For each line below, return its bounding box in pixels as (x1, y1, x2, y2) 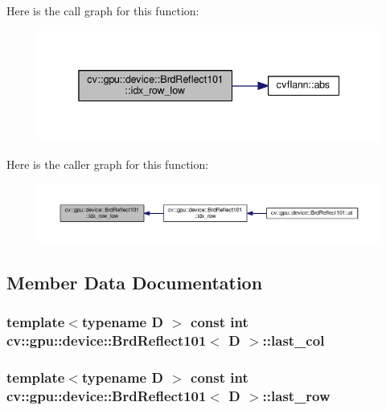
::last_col (262, 330, 325, 351)
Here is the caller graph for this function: (6, 155, 209, 172)
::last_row (262, 386, 331, 406)
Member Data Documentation (6, 270, 263, 295)
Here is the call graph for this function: (6, 2, 199, 18)
